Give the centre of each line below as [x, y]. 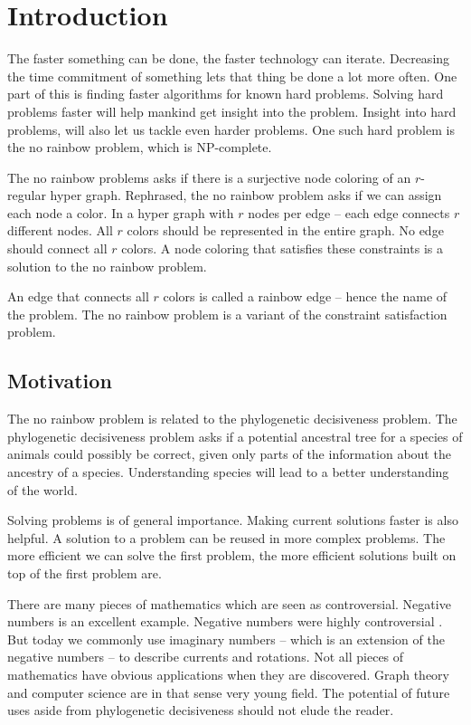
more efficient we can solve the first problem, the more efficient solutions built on [232, 555]
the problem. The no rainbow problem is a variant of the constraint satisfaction [227, 314]
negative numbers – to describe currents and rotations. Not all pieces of [206, 657]
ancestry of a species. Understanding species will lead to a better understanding [228, 472]
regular [27, 195]
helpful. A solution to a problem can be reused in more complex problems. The [226, 537]
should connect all [57, 248]
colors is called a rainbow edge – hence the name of [305, 296]
